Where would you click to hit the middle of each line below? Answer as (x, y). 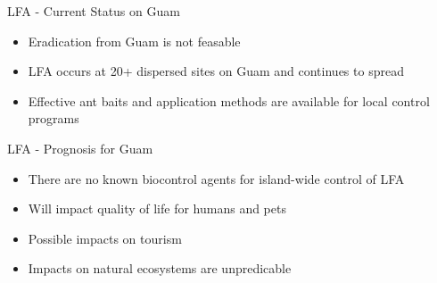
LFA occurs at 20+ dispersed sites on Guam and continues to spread (216, 71)
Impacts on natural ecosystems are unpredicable (160, 268)
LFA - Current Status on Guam (94, 11)
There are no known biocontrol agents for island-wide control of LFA (216, 178)
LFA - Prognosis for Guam (80, 148)
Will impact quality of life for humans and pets (157, 208)
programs (54, 118)
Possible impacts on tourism (105, 238)
